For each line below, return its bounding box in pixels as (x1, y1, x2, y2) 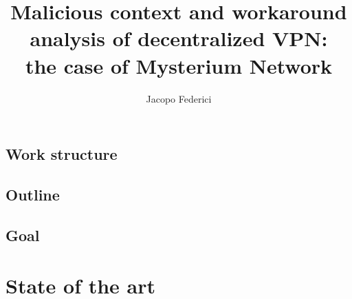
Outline (5, 183, 60, 205)
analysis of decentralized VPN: (30, 24, 328, 52)
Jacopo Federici (146, 91, 212, 105)
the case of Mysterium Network (25, 51, 333, 79)
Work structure (5, 143, 118, 165)
